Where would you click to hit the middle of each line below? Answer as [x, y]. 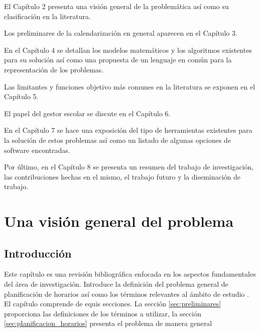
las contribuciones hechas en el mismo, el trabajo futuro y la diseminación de [122, 176]
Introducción [38, 253]
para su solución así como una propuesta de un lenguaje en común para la [118, 60]
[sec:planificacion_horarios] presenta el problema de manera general [108, 323]
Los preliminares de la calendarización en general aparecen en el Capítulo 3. [121, 33]
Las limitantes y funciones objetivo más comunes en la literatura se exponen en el [130, 86]
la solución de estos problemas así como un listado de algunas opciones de [118, 140]
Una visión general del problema [119, 221]
